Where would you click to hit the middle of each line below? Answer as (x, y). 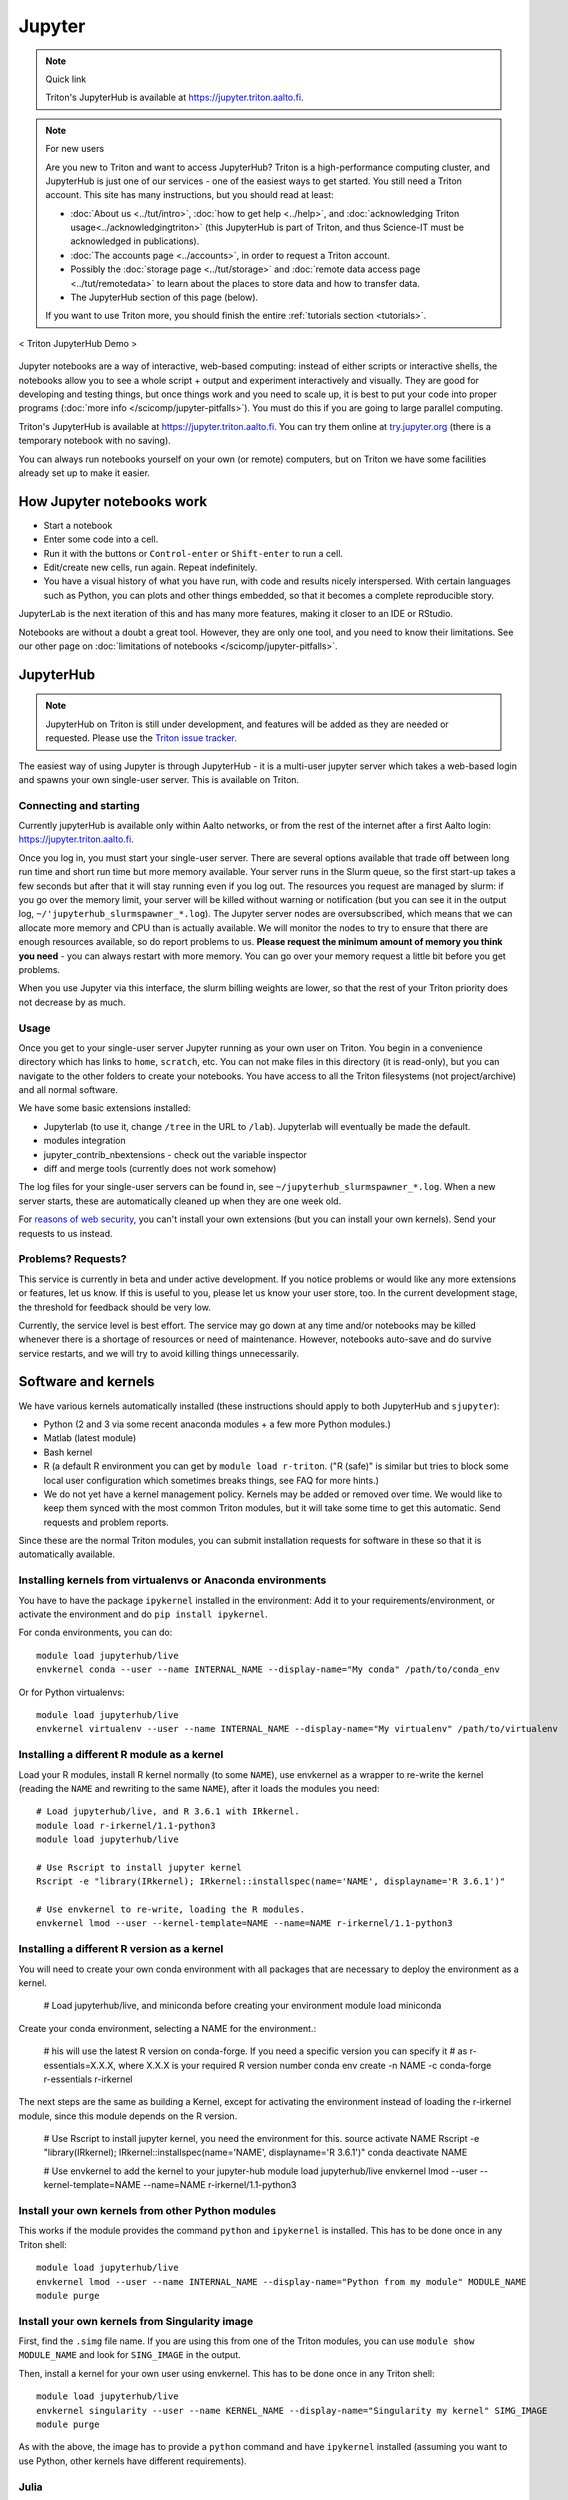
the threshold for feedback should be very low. (115, 1307)
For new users (75, 149)
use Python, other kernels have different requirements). (132, 2461)
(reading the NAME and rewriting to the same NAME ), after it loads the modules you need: (199, 1788)
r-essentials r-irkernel (88, 2079)
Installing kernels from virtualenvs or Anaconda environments (172, 1580)
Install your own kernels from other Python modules (147, 2210)
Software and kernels (86, 1381)
